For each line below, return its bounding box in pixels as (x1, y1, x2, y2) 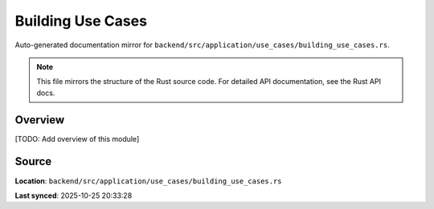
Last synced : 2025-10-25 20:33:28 (14, 191, 133, 200)
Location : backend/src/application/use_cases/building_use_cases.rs (14, 176, 282, 186)
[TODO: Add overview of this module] (14, 134, 140, 143)
